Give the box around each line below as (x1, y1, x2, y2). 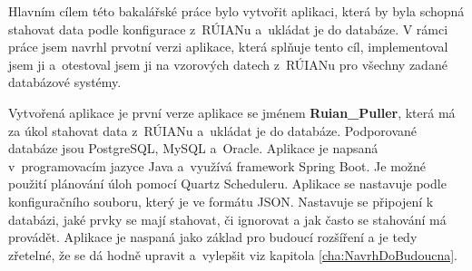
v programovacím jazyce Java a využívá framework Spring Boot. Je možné (8, 156, 427, 175)
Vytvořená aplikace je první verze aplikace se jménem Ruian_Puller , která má (8, 102, 456, 121)
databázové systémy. (8, 73, 122, 92)
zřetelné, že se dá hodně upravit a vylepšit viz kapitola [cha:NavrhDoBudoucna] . (8, 245, 457, 264)
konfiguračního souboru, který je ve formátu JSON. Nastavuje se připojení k (8, 191, 434, 210)
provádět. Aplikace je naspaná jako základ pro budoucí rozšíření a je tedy (8, 227, 418, 247)
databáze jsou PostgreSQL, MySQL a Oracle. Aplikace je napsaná (8, 139, 379, 158)
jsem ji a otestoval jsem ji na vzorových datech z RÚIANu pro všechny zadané (8, 54, 447, 73)
